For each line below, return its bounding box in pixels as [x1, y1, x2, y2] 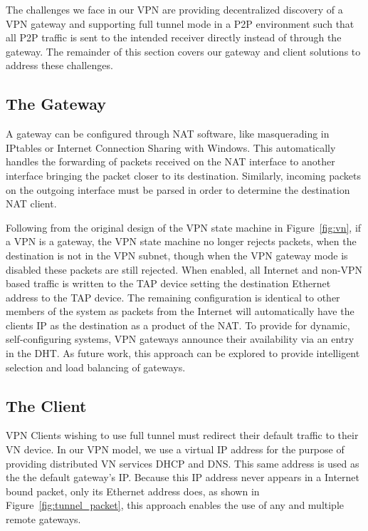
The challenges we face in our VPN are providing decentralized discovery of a [6, 2, 343, 16]
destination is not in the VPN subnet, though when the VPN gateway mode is [6, 247, 348, 262]
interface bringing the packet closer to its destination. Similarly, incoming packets [6, 167, 362, 182]
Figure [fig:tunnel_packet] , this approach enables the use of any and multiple [6, 498, 345, 512]
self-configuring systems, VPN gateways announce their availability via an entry [6, 331, 354, 346]
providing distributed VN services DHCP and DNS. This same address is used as [6, 455, 359, 470]
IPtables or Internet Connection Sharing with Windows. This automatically [6, 140, 336, 155]
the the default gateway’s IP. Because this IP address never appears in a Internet [6, 470, 359, 485]
